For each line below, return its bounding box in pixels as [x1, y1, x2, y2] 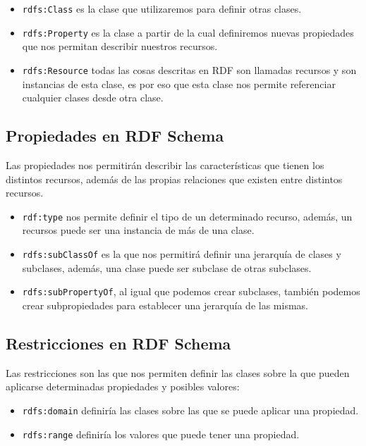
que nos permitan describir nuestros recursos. [22, 39, 218, 54]
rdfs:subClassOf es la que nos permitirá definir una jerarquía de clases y [22, 246, 341, 261]
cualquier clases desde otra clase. [22, 90, 164, 105]
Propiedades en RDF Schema [6, 125, 224, 147]
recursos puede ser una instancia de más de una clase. [22, 223, 255, 237]
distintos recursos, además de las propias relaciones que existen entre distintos [6, 171, 343, 186]
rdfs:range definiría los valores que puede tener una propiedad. [22, 426, 300, 441]
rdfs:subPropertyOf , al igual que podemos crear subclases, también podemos [22, 284, 360, 299]
